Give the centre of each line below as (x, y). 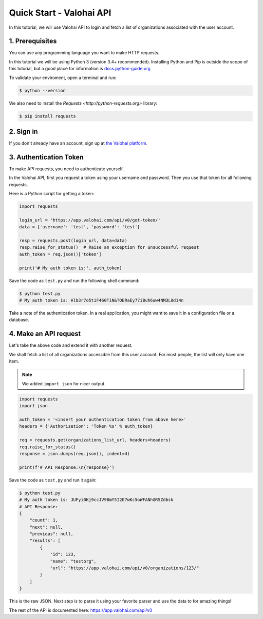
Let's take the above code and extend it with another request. (71, 345)
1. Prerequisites (33, 41)
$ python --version (42, 90)
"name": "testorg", (73, 561)
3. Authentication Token (46, 157)
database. (19, 320)
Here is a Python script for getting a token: (52, 194)
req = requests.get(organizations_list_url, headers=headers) (95, 440)
